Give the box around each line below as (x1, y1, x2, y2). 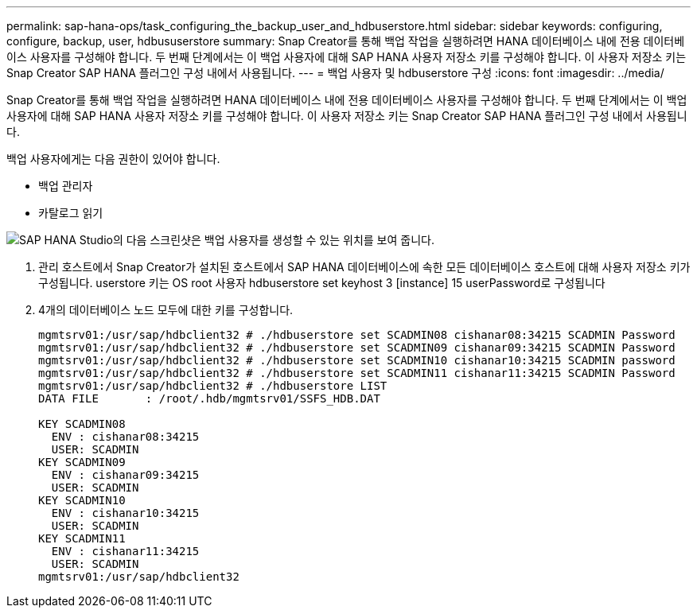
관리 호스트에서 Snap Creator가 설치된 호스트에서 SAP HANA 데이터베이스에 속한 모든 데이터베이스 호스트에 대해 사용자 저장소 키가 (38, 260, 691, 274)
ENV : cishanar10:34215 (51, 507, 200, 519)
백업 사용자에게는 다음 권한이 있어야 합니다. (6, 152, 220, 165)
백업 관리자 (38, 179, 93, 192)
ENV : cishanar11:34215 (51, 545, 200, 558)
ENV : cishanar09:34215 (51, 468, 200, 481)
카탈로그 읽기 (38, 206, 103, 220)
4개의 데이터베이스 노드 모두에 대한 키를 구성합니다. (38, 303, 294, 317)
